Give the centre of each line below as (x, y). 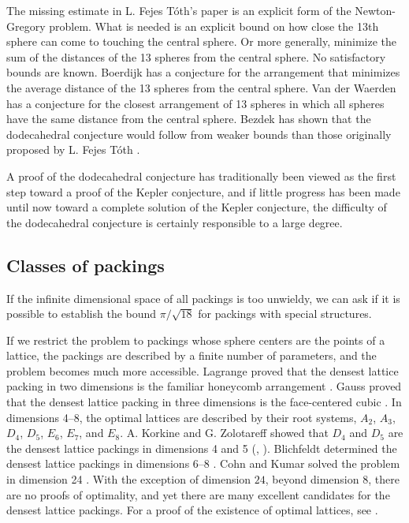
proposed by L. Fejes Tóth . (73, 149)
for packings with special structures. (285, 314)
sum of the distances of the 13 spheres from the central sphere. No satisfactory (196, 56)
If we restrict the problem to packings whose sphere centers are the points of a (196, 340)
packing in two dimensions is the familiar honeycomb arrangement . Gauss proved (204, 386)
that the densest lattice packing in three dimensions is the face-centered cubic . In (204, 402)
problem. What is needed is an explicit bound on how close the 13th (214, 26)
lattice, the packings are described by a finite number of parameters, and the (191, 355)
